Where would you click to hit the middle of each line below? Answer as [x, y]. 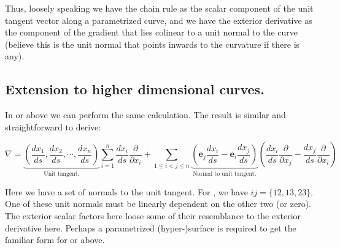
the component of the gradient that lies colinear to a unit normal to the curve [152, 32]
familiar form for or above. [55, 240]
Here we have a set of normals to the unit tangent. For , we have [126, 191]
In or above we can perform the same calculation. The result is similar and [145, 115]
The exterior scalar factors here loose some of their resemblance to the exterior [153, 215]
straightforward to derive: [53, 126]
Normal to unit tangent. [225, 174]
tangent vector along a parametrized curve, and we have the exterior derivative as [159, 20]
